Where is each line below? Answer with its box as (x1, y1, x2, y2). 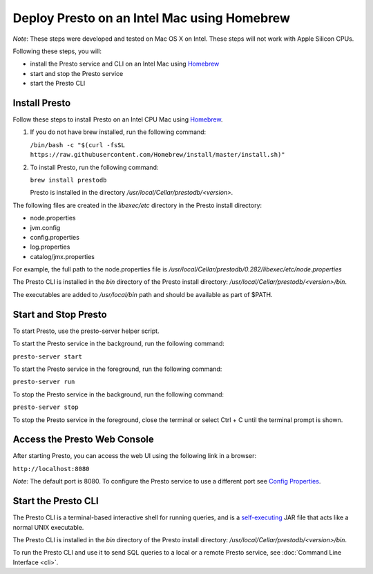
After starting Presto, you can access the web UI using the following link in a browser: (12, 452, 257, 460)
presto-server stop (12, 403, 79, 411)
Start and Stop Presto (12, 308, 107, 321)
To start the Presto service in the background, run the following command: (12, 339, 224, 348)
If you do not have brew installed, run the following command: (30, 128, 207, 136)
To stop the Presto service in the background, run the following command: (12, 390, 224, 399)
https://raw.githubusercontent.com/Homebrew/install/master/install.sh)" (30, 151, 286, 159)
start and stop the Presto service (30, 69, 124, 77)
